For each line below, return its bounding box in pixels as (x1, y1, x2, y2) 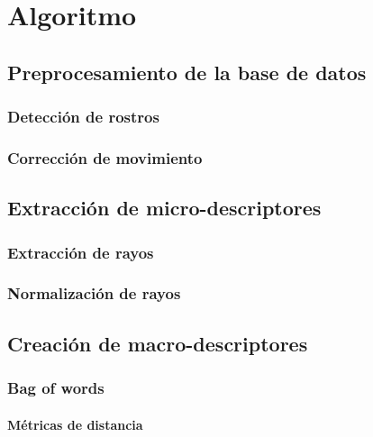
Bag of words (7, 377, 105, 399)
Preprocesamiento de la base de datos (7, 58, 367, 86)
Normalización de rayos (7, 282, 181, 305)
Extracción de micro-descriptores (7, 194, 322, 222)
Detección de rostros (7, 105, 159, 128)
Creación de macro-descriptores (7, 329, 308, 357)
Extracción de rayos (7, 241, 154, 263)
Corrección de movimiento (7, 146, 203, 168)
